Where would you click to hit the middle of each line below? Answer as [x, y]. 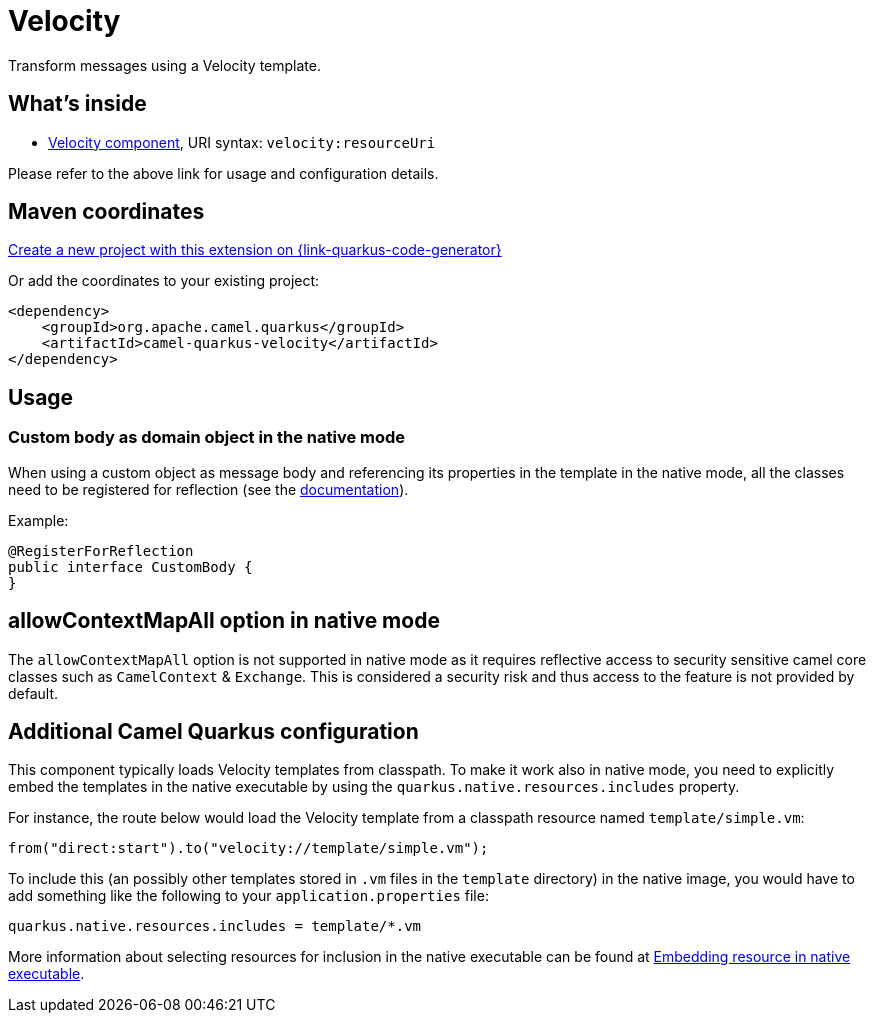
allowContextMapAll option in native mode [224, 621]
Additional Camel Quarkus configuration [213, 731]
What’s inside [77, 104]
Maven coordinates [106, 212]
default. [33, 693]
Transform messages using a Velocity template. [164, 65]
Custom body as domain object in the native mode [207, 437]
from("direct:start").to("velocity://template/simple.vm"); [248, 848]
